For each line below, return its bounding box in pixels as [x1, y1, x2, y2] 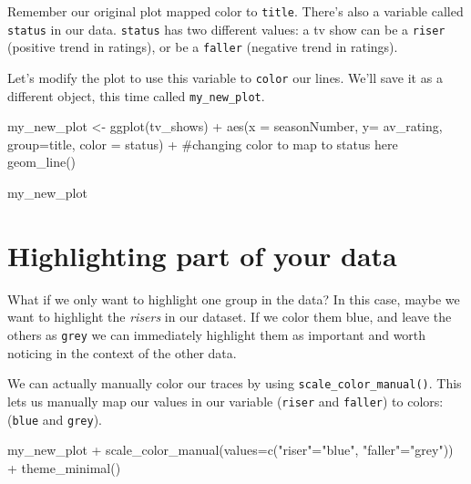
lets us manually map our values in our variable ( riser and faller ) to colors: [7, 391, 444, 410]
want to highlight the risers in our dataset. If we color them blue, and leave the [7, 307, 452, 326]
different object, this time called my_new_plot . [7, 86, 265, 105]
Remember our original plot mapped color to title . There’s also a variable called [7, 2, 464, 20]
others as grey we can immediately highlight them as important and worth [7, 324, 426, 344]
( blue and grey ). [7, 409, 102, 428]
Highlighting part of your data [7, 236, 397, 273]
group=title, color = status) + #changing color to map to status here [7, 134, 398, 153]
